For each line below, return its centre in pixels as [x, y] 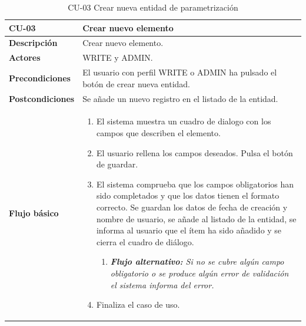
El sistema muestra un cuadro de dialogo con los [184, 121]
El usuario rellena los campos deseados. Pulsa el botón [194, 152]
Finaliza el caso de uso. [138, 304]
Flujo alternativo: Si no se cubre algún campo [197, 261]
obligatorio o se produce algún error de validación [199, 273]
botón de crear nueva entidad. [137, 83]
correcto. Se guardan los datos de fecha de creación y [192, 207]
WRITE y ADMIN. [118, 57]
